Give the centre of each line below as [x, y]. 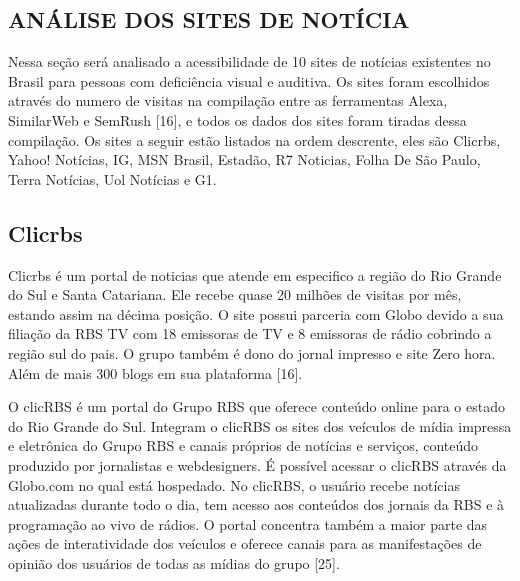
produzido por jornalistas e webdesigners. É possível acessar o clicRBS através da [257, 464]
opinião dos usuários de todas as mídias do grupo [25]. [174, 562]
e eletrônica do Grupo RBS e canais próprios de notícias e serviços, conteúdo [243, 445]
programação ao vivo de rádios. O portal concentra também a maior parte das [248, 523]
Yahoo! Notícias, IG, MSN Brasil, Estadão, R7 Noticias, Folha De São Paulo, [244, 159]
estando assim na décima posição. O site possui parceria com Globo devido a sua [256, 313]
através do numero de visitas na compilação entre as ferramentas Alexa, [228, 100]
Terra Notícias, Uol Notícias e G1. [112, 178]
